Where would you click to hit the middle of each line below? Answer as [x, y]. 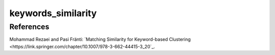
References [29, 27]
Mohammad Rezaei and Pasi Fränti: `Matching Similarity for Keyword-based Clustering [100, 39]
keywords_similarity [53, 13]
